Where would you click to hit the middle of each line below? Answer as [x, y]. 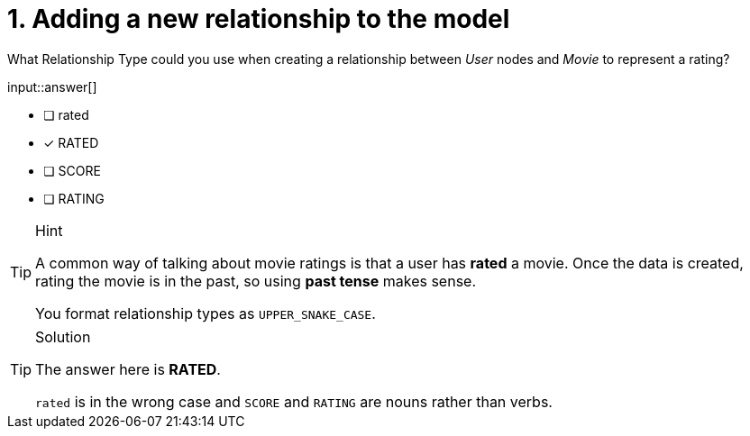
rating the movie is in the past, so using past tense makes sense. [256, 281]
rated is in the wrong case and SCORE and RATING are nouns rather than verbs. [294, 401]
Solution [63, 336]
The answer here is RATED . [128, 369]
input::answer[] [52, 86]
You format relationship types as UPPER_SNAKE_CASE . [206, 313]
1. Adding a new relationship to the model [259, 19]
